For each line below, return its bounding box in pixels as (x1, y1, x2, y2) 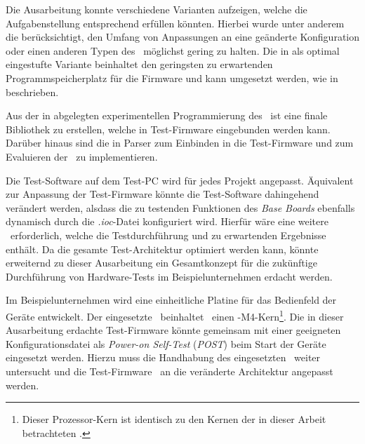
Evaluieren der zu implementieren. (6, 149, 158, 163)
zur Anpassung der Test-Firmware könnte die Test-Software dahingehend (6, 187, 319, 201)
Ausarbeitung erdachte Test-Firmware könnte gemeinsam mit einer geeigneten (6, 323, 341, 337)
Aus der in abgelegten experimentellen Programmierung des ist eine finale (6, 108, 328, 123)
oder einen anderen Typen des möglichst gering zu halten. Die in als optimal (6, 43, 340, 58)
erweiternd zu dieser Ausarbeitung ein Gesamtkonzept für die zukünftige (6, 255, 317, 270)
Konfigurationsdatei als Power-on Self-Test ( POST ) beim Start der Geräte (6, 336, 326, 351)
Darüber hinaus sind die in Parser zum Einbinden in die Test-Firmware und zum (6, 135, 354, 150)
